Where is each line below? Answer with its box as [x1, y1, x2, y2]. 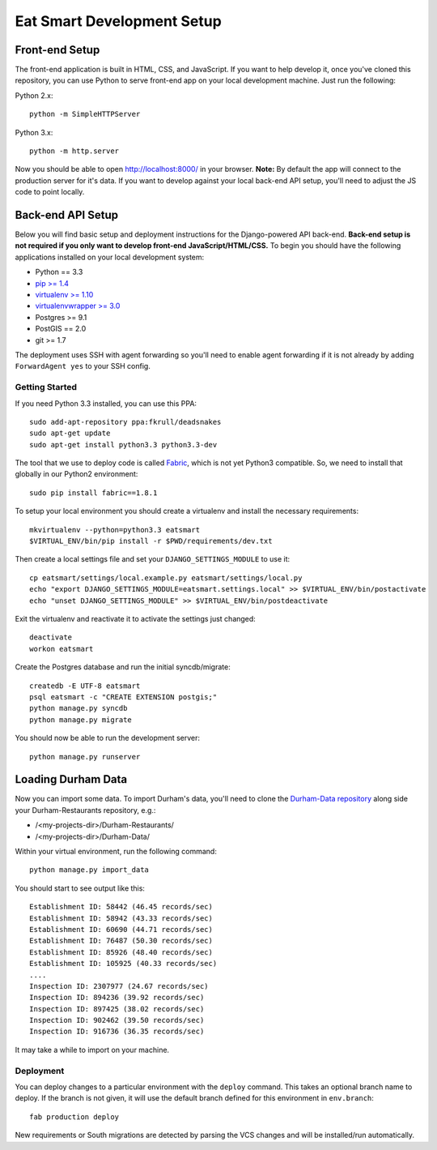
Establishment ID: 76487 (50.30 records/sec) [29, 936, 214, 946]
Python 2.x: [15, 90, 53, 100]
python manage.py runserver [29, 752, 141, 761]
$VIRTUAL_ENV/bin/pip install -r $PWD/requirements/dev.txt [29, 537, 273, 546]
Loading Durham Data [15, 772, 128, 786]
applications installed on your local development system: [15, 252, 205, 262]
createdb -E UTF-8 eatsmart [29, 681, 141, 690]
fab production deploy [29, 1112, 120, 1122]
